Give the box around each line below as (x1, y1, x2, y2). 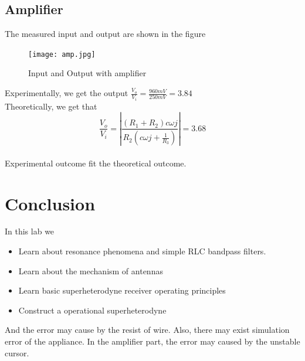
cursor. (5, 346, 29, 359)
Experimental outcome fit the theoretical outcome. (5, 156, 187, 169)
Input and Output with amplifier (28, 67, 147, 79)
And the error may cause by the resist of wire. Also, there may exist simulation (5, 323, 290, 336)
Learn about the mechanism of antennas (18, 264, 163, 277)
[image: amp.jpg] (28, 50, 96, 59)
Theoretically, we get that (5, 100, 97, 112)
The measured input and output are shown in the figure (5, 28, 206, 40)
